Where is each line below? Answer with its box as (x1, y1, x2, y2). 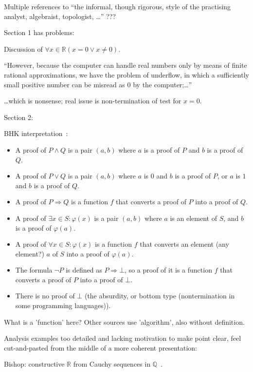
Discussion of (4, 43, 43, 54)
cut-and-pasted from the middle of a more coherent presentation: (4, 342, 197, 352)
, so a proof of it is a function (125, 265, 212, 275)
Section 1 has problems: (4, 27, 74, 38)
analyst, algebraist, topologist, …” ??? (4, 11, 116, 21)
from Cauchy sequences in (73, 359, 151, 369)
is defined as (65, 265, 102, 275)
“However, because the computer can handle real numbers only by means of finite (4, 60, 247, 70)
